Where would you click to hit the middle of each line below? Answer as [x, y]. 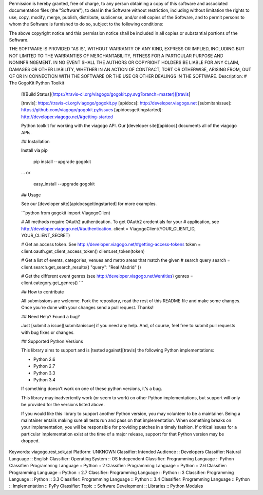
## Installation [35, 142]
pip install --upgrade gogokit [62, 162]
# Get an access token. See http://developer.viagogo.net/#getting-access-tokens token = [111, 245]
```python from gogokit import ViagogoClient [66, 213]
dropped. [30, 441]
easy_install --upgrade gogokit [64, 184]
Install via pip [35, 150]
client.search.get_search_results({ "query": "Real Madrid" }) [81, 267]
